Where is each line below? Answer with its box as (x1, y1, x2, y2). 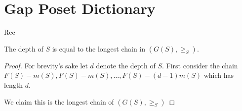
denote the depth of (96, 60, 156, 70)
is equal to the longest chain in (52, 43, 146, 54)
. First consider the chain (161, 60, 238, 70)
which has (203, 70, 234, 80)
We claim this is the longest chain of (4, 96, 114, 107)
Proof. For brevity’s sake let (4, 60, 88, 70)
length (4, 79, 23, 90)
